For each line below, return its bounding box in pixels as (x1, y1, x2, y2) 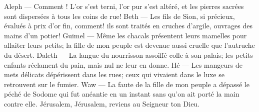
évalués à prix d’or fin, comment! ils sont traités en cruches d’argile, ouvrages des (4, 20, 252, 31)
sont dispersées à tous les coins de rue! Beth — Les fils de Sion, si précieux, (4, 10, 235, 21)
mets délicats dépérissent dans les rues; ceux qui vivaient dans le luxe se (4, 69, 224, 80)
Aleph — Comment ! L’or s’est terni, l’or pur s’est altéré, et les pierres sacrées (4, 1, 244, 11)
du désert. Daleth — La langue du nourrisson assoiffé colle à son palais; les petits (4, 49, 253, 60)
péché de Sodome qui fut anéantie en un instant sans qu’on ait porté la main (4, 89, 239, 99)
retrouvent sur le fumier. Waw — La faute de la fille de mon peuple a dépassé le (4, 79, 249, 89)
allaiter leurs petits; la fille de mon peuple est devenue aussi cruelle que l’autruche (4, 40, 255, 50)
